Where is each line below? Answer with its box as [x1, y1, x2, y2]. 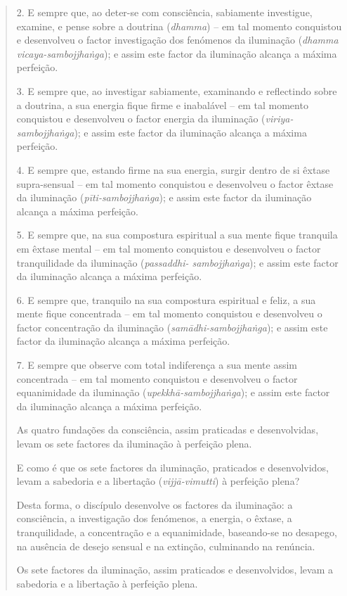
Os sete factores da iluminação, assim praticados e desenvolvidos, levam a [16, 562, 333, 577]
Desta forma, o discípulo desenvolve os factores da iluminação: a [16, 497, 293, 512]
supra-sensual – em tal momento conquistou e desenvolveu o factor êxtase [16, 176, 334, 191]
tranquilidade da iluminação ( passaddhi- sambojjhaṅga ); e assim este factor [16, 255, 339, 270]
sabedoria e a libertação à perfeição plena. [16, 576, 198, 590]
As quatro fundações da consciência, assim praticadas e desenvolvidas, [16, 422, 319, 437]
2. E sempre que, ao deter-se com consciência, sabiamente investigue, [16, 5, 313, 19]
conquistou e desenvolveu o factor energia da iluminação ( [16, 111, 266, 126]
